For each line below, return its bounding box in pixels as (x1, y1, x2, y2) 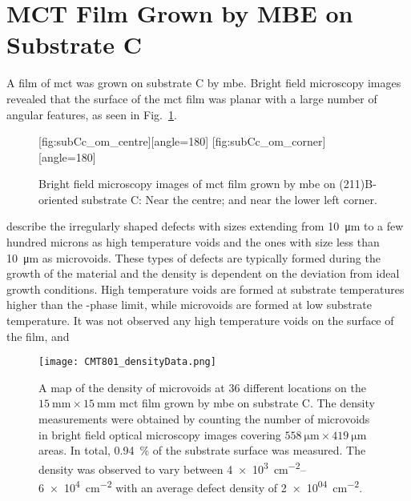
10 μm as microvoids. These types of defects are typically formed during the (6, 249, 381, 266)
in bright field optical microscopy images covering (38, 426, 281, 443)
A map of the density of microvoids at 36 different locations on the (38, 379, 367, 395)
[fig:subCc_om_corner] (212, 133, 326, 150)
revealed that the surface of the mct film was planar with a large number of (6, 90, 377, 106)
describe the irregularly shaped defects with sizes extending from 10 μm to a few (6, 218, 404, 234)
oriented (38, 190, 79, 207)
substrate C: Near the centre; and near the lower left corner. (82, 190, 377, 207)
